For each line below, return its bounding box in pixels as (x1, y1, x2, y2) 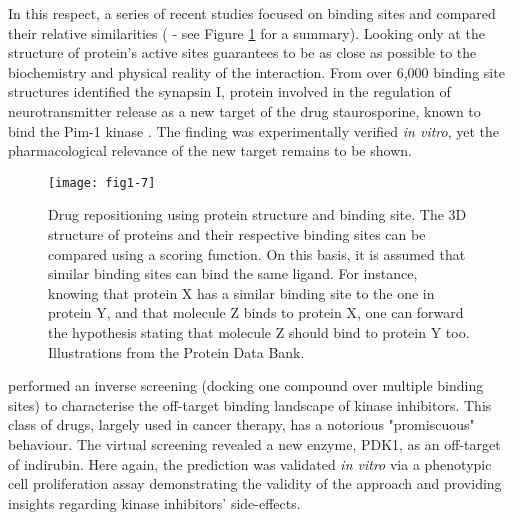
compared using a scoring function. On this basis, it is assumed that (48, 243, 466, 264)
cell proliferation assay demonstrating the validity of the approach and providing (8, 473, 502, 494)
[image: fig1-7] (48, 175, 156, 190)
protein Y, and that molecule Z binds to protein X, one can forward (48, 302, 464, 323)
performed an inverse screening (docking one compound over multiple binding (8, 375, 484, 396)
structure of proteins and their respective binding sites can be (48, 224, 426, 244)
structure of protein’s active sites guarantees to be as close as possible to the (8, 42, 477, 63)
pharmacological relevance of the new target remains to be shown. (8, 140, 412, 161)
